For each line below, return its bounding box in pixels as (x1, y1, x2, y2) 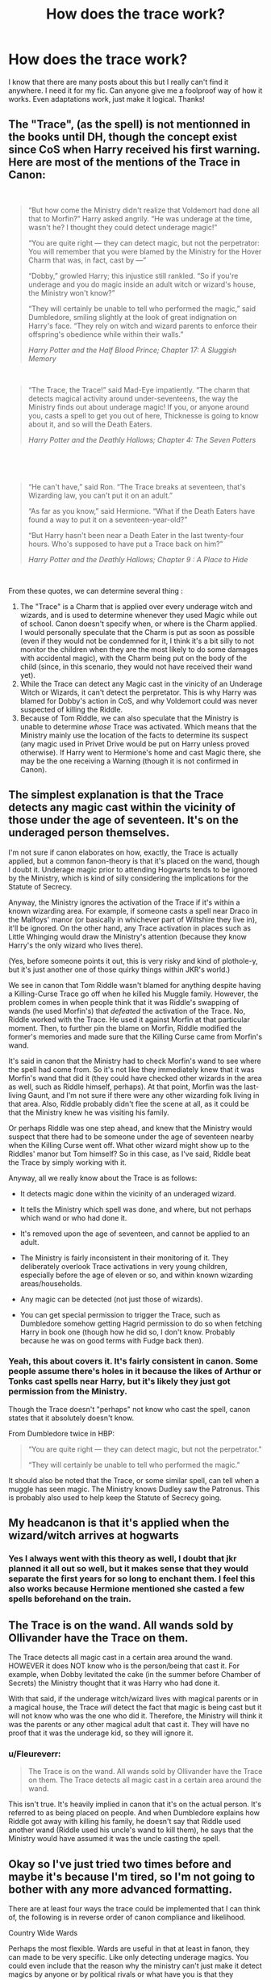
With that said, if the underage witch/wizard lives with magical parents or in (8, 1693, 259, 1703)
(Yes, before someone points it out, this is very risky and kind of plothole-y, (8, 956, 258, 965)
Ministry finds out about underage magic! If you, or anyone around (27, 401, 249, 412)
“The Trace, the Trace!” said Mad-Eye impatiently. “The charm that (27, 385, 250, 394)
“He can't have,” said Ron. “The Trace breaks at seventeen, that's (27, 481, 246, 491)
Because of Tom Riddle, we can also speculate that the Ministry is (19, 713, 240, 723)
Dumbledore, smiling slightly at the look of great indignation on (27, 312, 237, 322)
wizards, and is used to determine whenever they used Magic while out (19, 610, 257, 620)
